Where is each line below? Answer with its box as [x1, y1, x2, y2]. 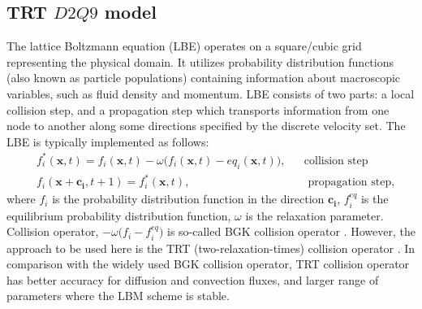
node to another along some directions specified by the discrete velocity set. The [6, 117, 406, 134]
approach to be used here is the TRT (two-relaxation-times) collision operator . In [6, 239, 416, 256]
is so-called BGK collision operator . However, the [166, 223, 416, 240]
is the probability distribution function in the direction [52, 190, 325, 207]
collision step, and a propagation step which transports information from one [6, 101, 390, 118]
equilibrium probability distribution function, [6, 207, 231, 224]
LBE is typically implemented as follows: [6, 133, 209, 150]
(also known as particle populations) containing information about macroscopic [6, 69, 401, 86]
